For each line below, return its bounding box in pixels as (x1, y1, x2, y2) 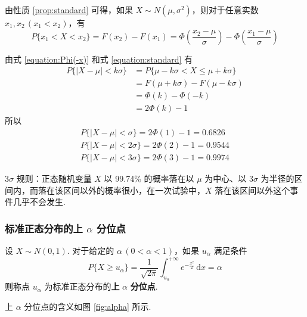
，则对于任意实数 (191, 4, 259, 15)
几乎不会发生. (13, 195, 66, 208)
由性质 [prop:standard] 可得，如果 (5, 4, 133, 15)
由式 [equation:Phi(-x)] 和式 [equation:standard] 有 (5, 52, 193, 65)
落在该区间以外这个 (215, 184, 290, 196)
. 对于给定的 (67, 244, 114, 256)
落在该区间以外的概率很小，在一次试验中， (38, 184, 205, 196)
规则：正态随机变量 (16, 172, 92, 184)
